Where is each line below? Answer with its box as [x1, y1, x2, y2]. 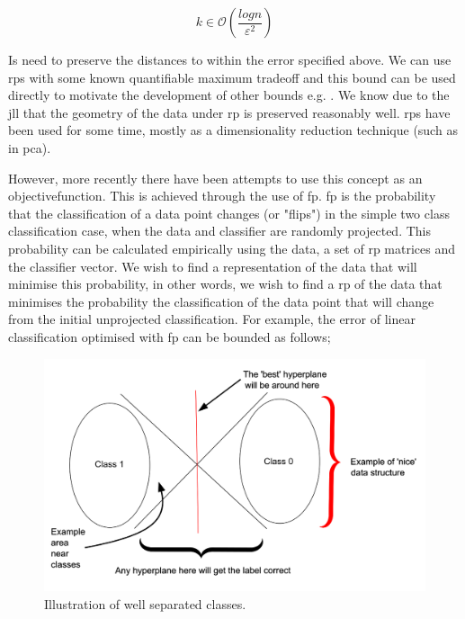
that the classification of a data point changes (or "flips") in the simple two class [8, 203, 450, 222]
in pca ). [8, 138, 51, 157]
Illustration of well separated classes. [44, 594, 246, 613]
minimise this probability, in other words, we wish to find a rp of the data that [8, 274, 443, 293]
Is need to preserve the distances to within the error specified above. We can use [8, 50, 452, 68]
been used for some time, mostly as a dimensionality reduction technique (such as [8, 121, 458, 139]
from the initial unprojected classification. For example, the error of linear [8, 309, 416, 328]
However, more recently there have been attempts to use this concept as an [8, 168, 423, 187]
